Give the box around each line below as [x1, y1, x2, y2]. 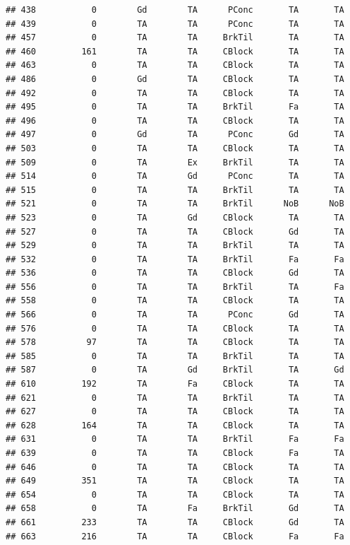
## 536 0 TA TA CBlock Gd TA [6, 268, 344, 279]
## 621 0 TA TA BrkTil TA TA [6, 392, 344, 403]
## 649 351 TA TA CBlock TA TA [6, 476, 344, 486]
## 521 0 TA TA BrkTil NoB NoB [6, 199, 344, 209]
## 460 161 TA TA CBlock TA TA [6, 46, 344, 57]
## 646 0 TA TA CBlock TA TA [6, 462, 344, 472]
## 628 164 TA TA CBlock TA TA [6, 420, 344, 430]
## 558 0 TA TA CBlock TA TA [6, 295, 344, 306]
